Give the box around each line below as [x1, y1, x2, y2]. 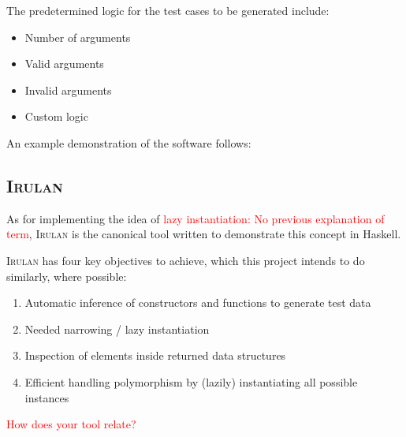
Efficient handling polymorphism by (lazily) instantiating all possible [24, 373, 358, 390]
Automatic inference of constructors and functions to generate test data [24, 294, 371, 311]
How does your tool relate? [6, 416, 136, 432]
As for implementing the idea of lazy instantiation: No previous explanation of [6, 210, 385, 226]
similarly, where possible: [6, 267, 127, 284]
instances [24, 389, 69, 405]
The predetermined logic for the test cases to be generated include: [6, 2, 330, 18]
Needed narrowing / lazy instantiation [24, 320, 210, 337]
